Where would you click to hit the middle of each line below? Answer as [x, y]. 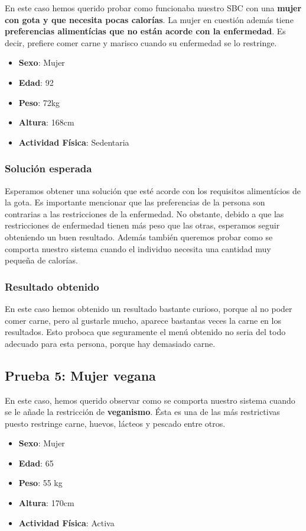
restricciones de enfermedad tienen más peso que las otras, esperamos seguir [142, 225]
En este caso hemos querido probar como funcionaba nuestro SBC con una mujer [153, 8]
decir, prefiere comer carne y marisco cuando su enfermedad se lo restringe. [141, 42]
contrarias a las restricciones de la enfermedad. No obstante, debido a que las [144, 213]
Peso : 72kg [39, 102]
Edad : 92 [36, 82]
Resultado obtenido [52, 286]
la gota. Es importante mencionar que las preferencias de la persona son [135, 202]
